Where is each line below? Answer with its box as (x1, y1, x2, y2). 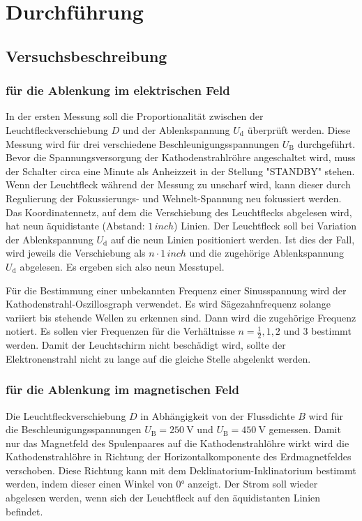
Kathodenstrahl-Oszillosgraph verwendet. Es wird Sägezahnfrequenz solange (6, 296, 331, 311)
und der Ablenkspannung (122, 122, 230, 137)
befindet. (6, 504, 43, 518)
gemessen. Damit (269, 422, 341, 437)
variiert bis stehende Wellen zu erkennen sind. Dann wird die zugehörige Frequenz (6, 310, 356, 324)
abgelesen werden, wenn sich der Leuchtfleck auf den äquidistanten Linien (6, 490, 321, 505)
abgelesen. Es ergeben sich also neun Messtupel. (20, 259, 225, 273)
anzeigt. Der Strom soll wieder (188, 476, 318, 491)
